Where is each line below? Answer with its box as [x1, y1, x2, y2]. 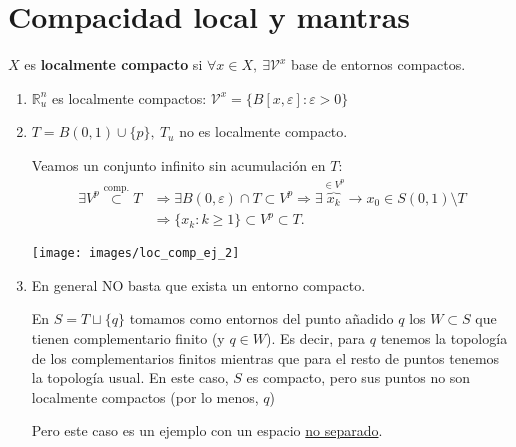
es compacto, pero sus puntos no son [246, 367, 471, 388]
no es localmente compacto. [179, 121, 348, 142]
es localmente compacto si [24, 54, 203, 75]
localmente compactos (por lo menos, [31, 386, 259, 407]
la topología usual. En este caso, [31, 367, 229, 388]
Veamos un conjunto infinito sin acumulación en [31, 154, 326, 175]
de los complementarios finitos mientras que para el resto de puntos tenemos [31, 347, 500, 368]
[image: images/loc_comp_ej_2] [31, 246, 240, 261]
